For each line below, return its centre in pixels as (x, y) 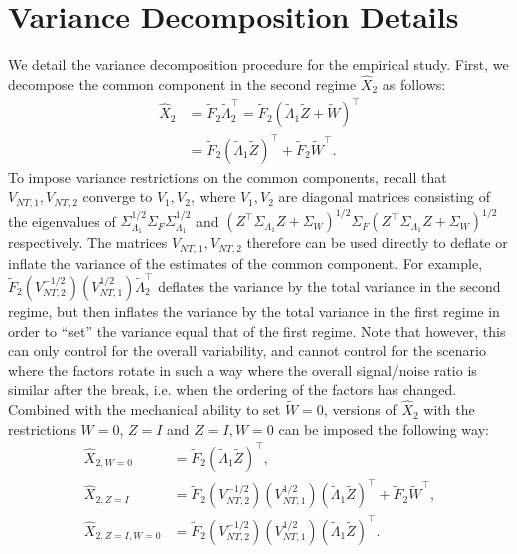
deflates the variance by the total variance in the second (329, 285)
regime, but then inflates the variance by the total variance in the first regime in (254, 310)
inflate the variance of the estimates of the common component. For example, (245, 262)
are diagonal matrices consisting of (384, 196)
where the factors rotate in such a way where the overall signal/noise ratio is (242, 369)
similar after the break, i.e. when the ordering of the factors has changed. (232, 389)
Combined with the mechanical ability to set (144, 409)
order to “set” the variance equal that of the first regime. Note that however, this (257, 330)
